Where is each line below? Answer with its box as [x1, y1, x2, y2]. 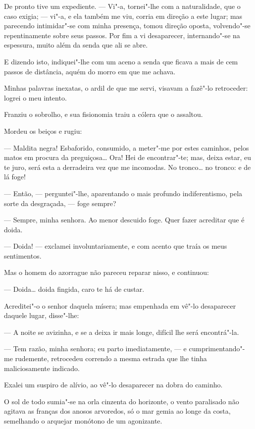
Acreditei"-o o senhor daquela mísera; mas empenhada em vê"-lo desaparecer [4, 300, 236, 311]
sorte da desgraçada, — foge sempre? [4, 198, 116, 208]
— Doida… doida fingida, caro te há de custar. [4, 284, 145, 294]
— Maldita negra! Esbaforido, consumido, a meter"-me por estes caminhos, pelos [4, 142, 249, 153]
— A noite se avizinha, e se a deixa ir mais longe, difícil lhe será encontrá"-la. [4, 326, 239, 337]
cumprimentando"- [189, 343, 245, 354]
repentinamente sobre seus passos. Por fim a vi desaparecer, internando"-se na [4, 30, 240, 40]
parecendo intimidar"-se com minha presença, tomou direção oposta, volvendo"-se [4, 20, 251, 31]
